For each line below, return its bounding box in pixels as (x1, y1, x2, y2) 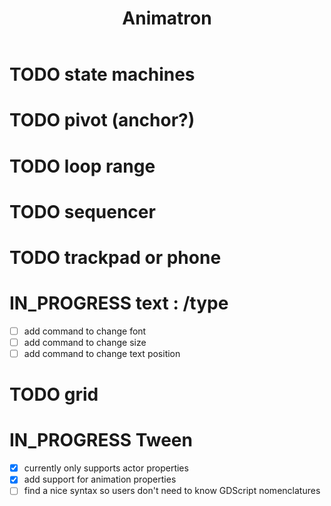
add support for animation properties (23, 473, 177, 486)
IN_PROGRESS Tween (9, 429, 193, 452)
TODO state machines (9, 63, 196, 86)
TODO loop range (9, 155, 156, 177)
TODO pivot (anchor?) (9, 109, 196, 132)
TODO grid (9, 383, 99, 406)
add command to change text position (23, 348, 181, 359)
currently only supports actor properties (23, 462, 189, 474)
